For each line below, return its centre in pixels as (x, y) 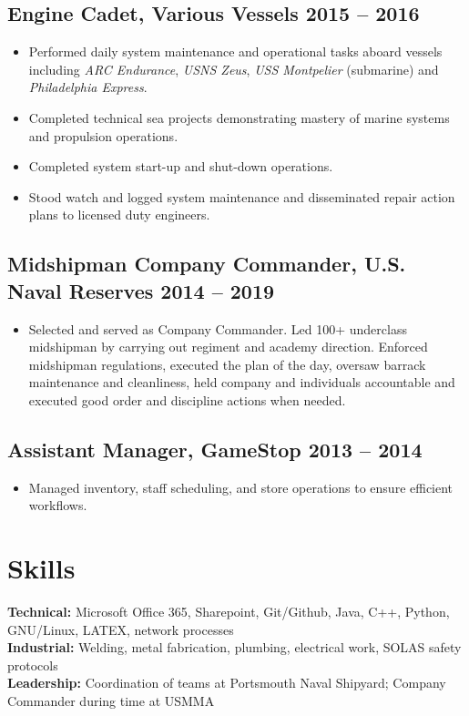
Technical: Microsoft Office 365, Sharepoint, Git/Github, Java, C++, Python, (229, 612)
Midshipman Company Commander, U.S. (207, 264)
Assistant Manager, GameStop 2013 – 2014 (215, 449)
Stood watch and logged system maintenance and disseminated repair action (242, 196)
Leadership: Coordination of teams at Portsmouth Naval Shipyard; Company (227, 683)
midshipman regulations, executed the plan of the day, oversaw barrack (227, 364)
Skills (41, 568)
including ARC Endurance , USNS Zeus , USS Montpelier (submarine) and (234, 69)
